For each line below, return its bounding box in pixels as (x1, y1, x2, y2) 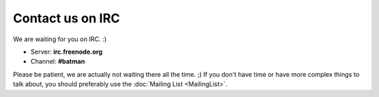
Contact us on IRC (13, 10, 121, 26)
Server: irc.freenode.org (30, 47, 103, 56)
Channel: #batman (30, 57, 86, 66)
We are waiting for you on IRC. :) (13, 35, 107, 43)
